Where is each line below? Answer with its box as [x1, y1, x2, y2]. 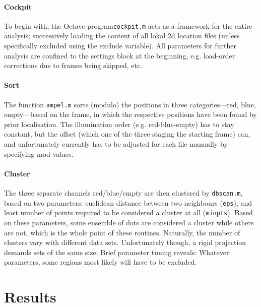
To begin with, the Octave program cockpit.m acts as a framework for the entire [4, 20, 252, 31]
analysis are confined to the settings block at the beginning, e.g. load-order [4, 50, 235, 60]
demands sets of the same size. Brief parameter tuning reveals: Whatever [4, 247, 229, 257]
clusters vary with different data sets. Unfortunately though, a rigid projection [4, 237, 246, 248]
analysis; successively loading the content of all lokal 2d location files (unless [4, 30, 240, 41]
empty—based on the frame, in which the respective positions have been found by [4, 109, 257, 119]
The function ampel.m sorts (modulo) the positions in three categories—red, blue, [4, 99, 256, 109]
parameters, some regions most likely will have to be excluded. [4, 257, 197, 267]
